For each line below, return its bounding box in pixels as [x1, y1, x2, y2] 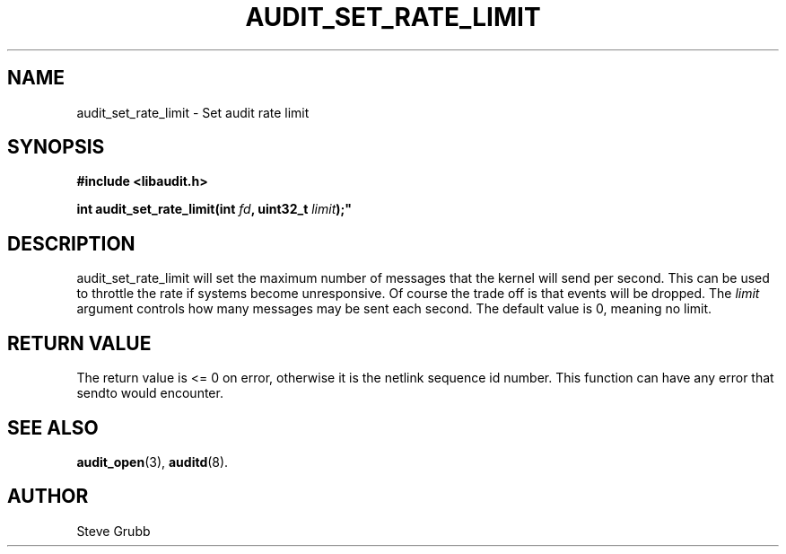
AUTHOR [7, 485, 89, 508]
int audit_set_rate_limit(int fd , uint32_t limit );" [76, 201, 353, 217]
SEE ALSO [7, 416, 99, 439]
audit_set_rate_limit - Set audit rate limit [76, 104, 310, 120]
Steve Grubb [76, 523, 151, 539]
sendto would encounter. [76, 385, 223, 401]
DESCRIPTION [7, 232, 135, 255]
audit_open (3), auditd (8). [76, 453, 229, 470]
